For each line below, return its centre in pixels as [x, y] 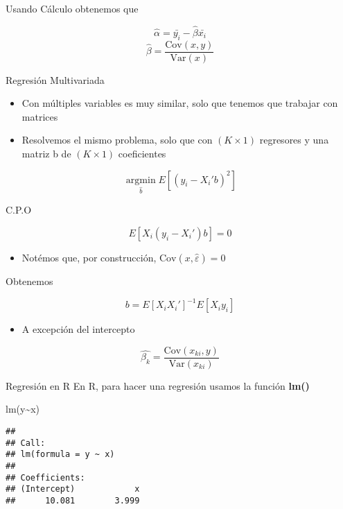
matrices [40, 116]
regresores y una [294, 140]
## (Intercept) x [73, 489]
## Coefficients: [45, 477]
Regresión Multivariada [55, 79]
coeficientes [142, 154]
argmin [141, 180]
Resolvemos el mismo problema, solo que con [117, 140]
